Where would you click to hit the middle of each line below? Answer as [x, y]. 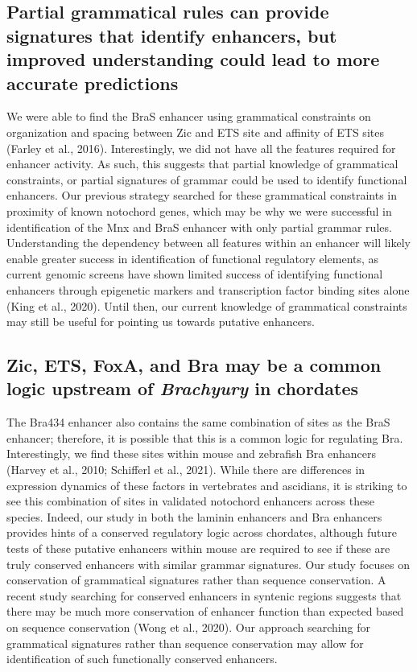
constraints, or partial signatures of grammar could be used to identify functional [207, 179]
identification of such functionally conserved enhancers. [142, 659]
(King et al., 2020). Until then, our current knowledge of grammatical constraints [207, 305]
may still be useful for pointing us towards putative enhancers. [161, 322]
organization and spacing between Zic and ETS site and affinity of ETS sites [195, 132]
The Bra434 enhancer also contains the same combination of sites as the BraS [198, 422]
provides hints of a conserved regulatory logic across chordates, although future [202, 532]
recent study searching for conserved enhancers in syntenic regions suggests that [204, 595]
